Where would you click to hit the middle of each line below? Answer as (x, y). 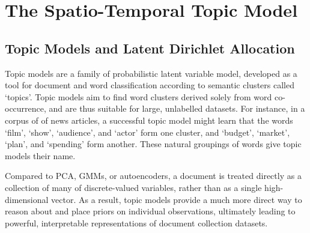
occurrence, (26, 108)
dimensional (27, 199)
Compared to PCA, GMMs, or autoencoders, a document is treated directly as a (153, 176)
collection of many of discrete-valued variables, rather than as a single (133, 187)
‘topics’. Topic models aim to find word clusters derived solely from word (138, 96)
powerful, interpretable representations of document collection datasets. (136, 222)
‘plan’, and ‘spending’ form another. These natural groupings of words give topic (153, 144)
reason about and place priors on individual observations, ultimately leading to (150, 211)
